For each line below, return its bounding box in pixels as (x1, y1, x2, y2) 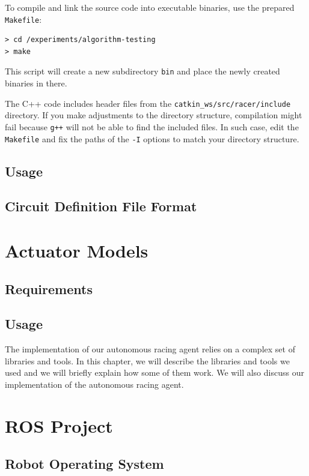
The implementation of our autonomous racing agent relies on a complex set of (5, 343, 295, 355)
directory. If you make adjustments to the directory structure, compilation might (5, 109, 302, 121)
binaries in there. (5, 77, 67, 89)
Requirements (5, 279, 93, 298)
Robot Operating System (5, 454, 164, 473)
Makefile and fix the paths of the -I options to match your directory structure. (5, 132, 299, 145)
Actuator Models (5, 238, 148, 262)
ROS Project (5, 413, 113, 438)
